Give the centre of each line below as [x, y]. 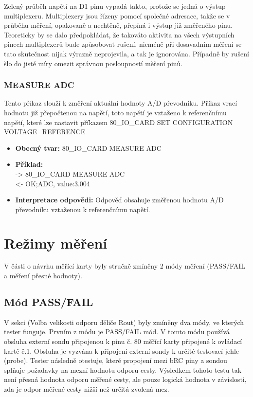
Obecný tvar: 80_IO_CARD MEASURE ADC [88, 148]
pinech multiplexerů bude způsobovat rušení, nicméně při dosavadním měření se [123, 44]
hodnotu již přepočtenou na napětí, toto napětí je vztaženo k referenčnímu [115, 112]
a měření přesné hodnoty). [43, 276]
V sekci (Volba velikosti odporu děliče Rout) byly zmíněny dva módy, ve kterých [124, 322]
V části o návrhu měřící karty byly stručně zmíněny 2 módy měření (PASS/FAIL [125, 266]
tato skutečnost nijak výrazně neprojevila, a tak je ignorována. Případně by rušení [126, 53]
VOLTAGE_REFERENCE [45, 132]
